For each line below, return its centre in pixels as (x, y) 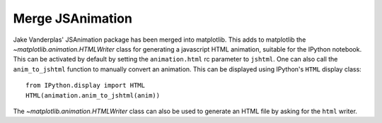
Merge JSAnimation (73, 18)
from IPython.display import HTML (85, 86)
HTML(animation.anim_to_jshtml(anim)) (93, 95)
